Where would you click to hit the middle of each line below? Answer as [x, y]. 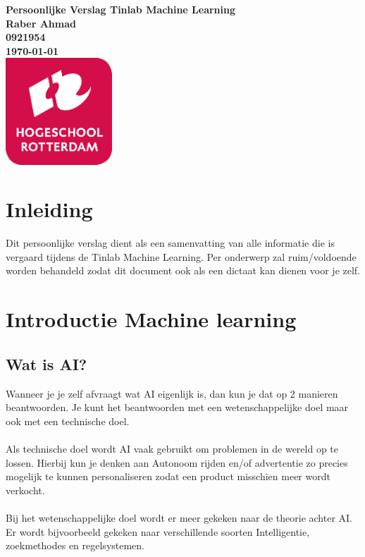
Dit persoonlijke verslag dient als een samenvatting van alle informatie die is [170, 243]
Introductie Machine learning [151, 319]
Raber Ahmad [41, 23]
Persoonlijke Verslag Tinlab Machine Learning [121, 9]
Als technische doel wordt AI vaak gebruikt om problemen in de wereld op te [172, 448]
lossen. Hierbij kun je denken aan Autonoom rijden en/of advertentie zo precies [177, 462]
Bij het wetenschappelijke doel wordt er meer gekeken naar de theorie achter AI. [179, 517]
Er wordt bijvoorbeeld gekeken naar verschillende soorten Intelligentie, [158, 531]
